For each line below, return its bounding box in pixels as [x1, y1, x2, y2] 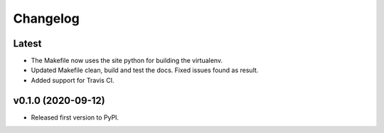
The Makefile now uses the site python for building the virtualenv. [31, 57, 223, 65]
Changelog [13, 11, 80, 26]
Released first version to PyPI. [31, 113, 119, 122]
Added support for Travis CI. [31, 76, 114, 84]
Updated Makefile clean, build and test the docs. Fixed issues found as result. [31, 66, 259, 74]
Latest [13, 37, 42, 50]
